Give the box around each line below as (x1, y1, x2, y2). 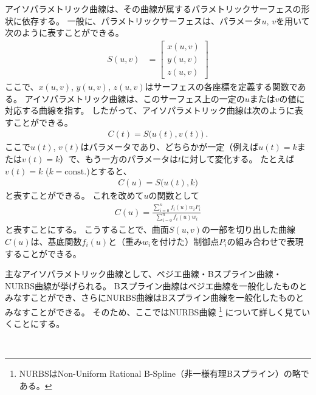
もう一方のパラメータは (84, 152, 178, 165)
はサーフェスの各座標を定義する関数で (145, 80, 298, 92)
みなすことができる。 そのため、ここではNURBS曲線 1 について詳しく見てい (5, 303, 311, 318)
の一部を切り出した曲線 (201, 223, 295, 236)
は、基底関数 (30, 235, 82, 247)
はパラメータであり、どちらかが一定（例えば (80, 140, 259, 153)
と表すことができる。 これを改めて (5, 189, 144, 202)
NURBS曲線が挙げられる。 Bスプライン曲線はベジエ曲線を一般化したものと (5, 279, 307, 292)
